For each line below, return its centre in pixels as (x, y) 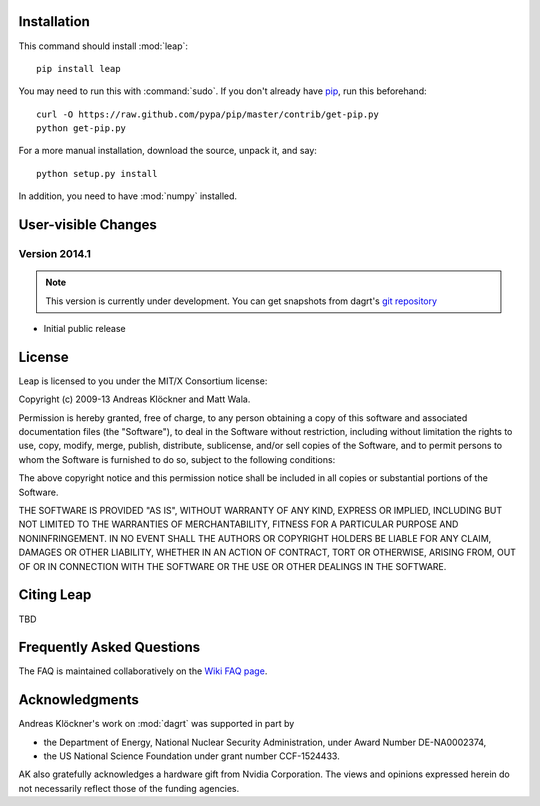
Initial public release (85, 328)
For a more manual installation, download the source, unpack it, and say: (167, 151)
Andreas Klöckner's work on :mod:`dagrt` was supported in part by (156, 724)
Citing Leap (55, 595)
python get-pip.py (81, 128)
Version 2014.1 (55, 254)
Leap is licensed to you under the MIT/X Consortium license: (143, 381)
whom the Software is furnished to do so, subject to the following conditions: (177, 459)
